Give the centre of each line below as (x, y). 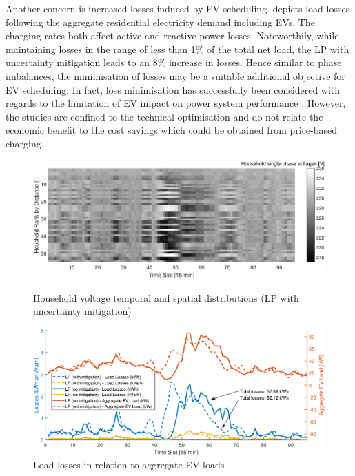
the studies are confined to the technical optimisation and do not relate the (164, 116)
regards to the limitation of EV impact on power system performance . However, (176, 103)
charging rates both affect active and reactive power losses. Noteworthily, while (172, 35)
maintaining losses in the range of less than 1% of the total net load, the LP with (177, 49)
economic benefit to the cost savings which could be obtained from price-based (172, 130)
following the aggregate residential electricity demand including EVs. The (160, 22)
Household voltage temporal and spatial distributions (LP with (166, 297)
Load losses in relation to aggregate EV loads (129, 465)
